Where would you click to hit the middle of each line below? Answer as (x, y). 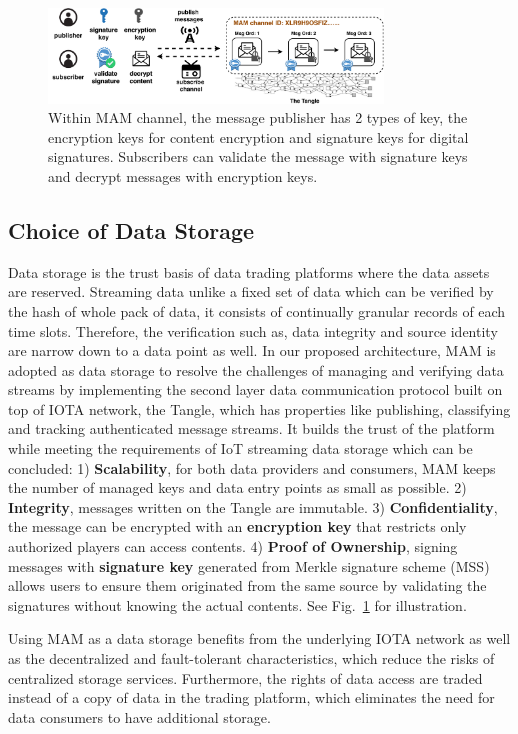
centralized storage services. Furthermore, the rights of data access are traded (245, 677)
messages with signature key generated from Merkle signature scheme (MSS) (249, 565)
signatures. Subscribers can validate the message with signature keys (258, 156)
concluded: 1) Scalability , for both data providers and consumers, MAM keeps (252, 467)
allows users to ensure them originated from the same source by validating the (247, 585)
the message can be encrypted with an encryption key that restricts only (237, 526)
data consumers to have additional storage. (139, 716)
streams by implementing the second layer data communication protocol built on (255, 389)
